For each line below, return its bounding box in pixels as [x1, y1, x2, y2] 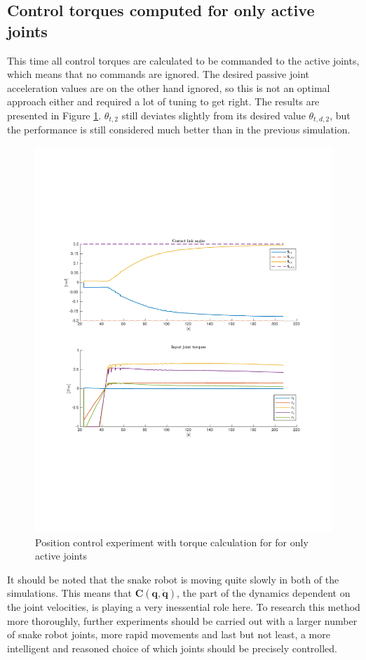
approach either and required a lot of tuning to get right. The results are [7, 94, 320, 109]
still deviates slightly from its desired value [121, 107, 306, 122]
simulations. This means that [7, 586, 133, 600]
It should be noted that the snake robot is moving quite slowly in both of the [7, 572, 339, 586]
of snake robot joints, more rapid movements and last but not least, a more [7, 627, 330, 642]
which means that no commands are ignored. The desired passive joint [7, 67, 309, 81]
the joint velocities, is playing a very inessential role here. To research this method [7, 600, 360, 614]
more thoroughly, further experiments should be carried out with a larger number [7, 613, 358, 628]
